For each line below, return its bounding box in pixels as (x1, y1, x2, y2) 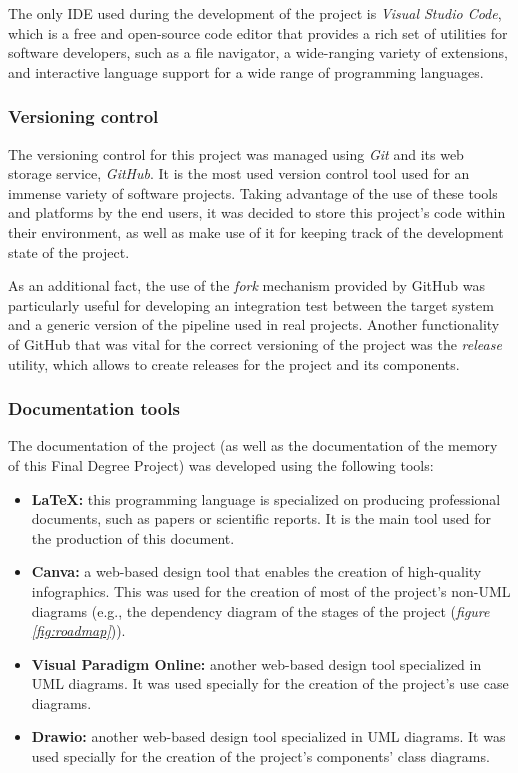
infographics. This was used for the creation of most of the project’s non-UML (31, 580, 511, 601)
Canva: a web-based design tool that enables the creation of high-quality (31, 561, 482, 582)
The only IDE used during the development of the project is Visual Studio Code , (8, 3, 502, 23)
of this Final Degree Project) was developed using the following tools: (8, 454, 434, 475)
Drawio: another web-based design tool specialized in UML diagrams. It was (31, 726, 506, 747)
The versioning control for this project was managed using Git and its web (8, 143, 464, 164)
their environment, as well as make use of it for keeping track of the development (8, 221, 504, 242)
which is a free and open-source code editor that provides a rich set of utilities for (8, 22, 508, 43)
